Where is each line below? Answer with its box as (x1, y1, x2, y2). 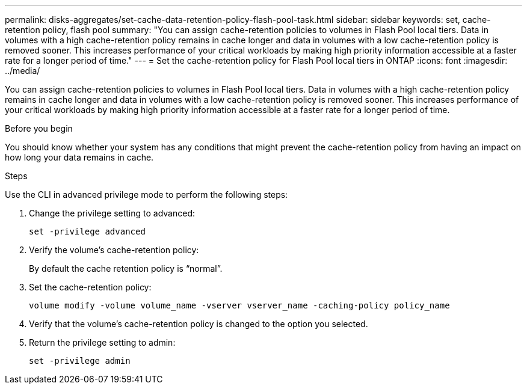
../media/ (5, 66, 40, 76)
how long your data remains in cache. (5, 152, 154, 162)
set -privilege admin (29, 356, 131, 366)
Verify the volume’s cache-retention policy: (29, 245, 199, 255)
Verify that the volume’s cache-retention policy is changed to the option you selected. (29, 319, 368, 329)
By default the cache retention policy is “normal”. (29, 263, 223, 274)
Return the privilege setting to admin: (29, 337, 176, 348)
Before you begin (5, 123, 73, 133)
